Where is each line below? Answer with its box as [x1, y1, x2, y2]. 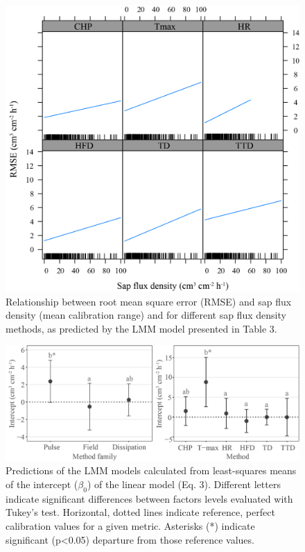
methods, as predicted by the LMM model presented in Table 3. [6, 321, 277, 335]
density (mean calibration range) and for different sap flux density [6, 308, 286, 322]
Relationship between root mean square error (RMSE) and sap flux [6, 294, 292, 308]
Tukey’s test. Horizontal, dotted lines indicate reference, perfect [6, 505, 275, 519]
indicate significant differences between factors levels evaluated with [6, 491, 293, 505]
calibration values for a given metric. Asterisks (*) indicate [6, 518, 255, 533]
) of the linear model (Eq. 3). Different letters [87, 477, 281, 491]
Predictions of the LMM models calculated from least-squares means [6, 463, 297, 478]
